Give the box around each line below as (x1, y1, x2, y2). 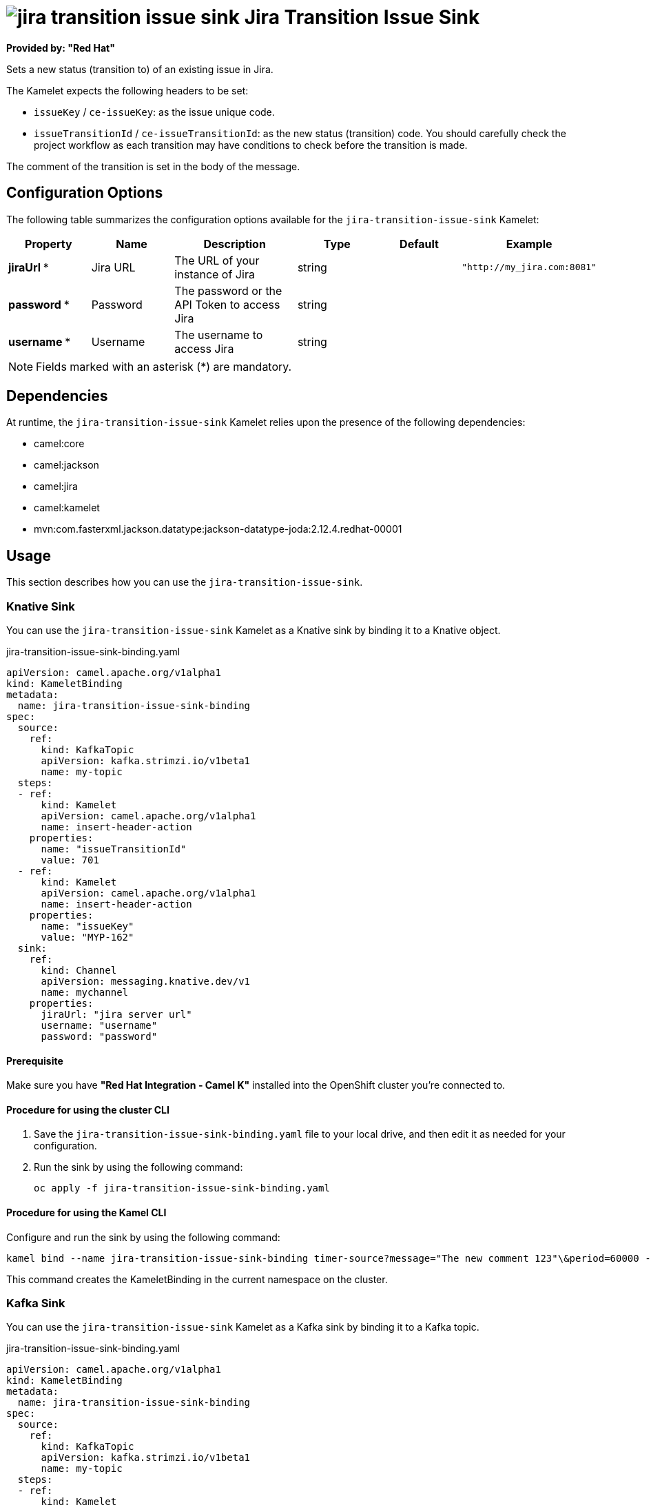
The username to (174, 327, 263, 342)
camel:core (34, 438, 85, 450)
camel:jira (34, 480, 78, 493)
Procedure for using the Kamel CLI (6, 1207, 167, 1219)
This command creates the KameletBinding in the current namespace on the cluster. (6, 1273, 388, 1285)
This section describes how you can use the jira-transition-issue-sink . (6, 576, 363, 588)
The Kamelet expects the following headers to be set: (6, 84, 249, 96)
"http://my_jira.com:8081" (462, 262, 597, 273)
